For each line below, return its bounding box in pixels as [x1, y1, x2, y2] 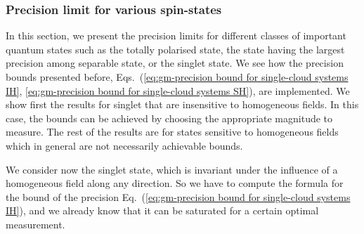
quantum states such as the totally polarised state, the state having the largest [6, 41, 345, 56]
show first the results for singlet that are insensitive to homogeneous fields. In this [6, 97, 359, 112]
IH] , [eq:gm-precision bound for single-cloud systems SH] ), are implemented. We [6, 83, 350, 98]
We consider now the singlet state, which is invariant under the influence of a [6, 162, 338, 176]
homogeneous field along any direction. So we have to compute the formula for [6, 176, 344, 190]
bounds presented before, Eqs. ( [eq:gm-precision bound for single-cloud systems [6, 70, 349, 84]
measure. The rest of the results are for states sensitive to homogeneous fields [6, 124, 339, 139]
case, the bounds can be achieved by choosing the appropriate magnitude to [6, 110, 333, 125]
